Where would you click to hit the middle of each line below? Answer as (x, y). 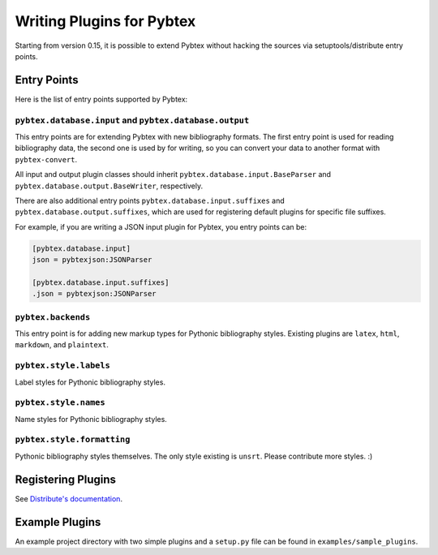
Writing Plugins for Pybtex (105, 21)
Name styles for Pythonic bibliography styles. (91, 419)
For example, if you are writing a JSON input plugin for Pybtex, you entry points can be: (161, 226)
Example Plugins (58, 522)
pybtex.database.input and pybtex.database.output (132, 120)
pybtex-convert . (46, 159)
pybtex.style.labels (63, 366)
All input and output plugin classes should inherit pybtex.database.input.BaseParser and (173, 174)
